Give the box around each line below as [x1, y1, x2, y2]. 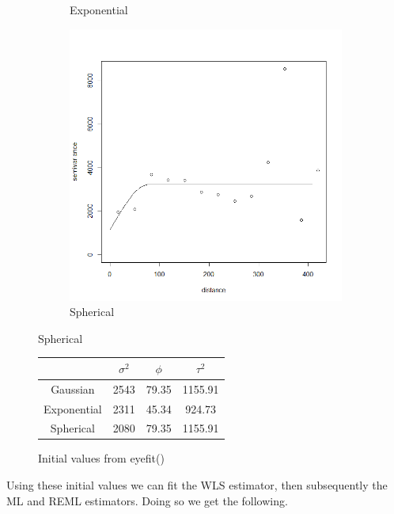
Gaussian [51, 380, 95, 397]
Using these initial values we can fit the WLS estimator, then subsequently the [6, 477, 388, 493]
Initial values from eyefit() [38, 450, 165, 466]
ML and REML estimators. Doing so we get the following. [6, 492, 288, 508]
